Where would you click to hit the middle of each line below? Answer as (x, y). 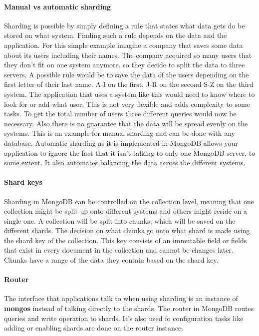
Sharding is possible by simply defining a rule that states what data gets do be (125, 25)
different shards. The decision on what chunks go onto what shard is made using (127, 230)
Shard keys (23, 182)
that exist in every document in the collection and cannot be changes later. (119, 250)
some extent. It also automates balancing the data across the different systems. (125, 163)
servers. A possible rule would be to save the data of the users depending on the (127, 74)
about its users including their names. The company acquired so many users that (128, 55)
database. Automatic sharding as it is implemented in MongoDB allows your (121, 143)
